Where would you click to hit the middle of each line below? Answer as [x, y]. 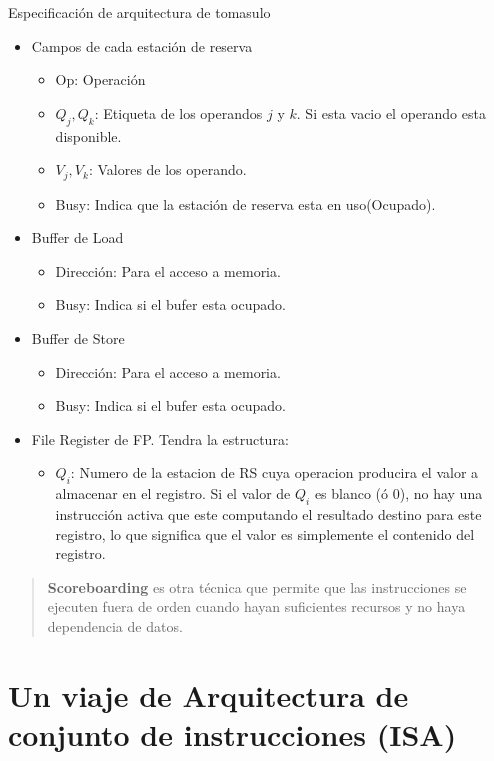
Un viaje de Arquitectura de [208, 694]
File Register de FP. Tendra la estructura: [160, 438]
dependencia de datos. [115, 625]
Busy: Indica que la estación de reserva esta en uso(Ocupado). [245, 203]
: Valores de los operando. [167, 169]
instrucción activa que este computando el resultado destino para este [268, 513]
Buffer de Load [77, 237]
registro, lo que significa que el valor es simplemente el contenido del [265, 533]
